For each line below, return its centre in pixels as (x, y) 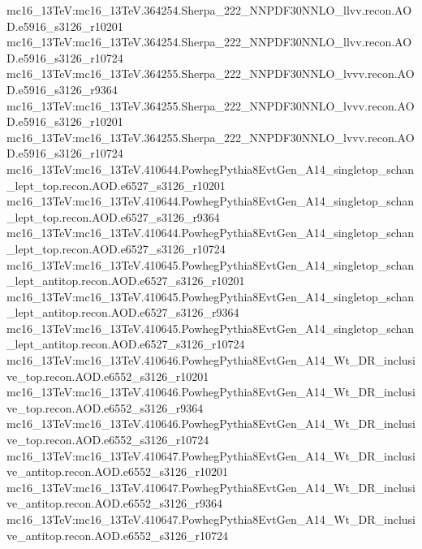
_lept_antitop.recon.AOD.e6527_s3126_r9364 (123, 312)
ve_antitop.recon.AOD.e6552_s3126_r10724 (117, 535)
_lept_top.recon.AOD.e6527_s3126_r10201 (116, 185)
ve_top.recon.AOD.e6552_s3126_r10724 (108, 440)
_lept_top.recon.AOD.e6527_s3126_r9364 (113, 216)
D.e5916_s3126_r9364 (62, 89)
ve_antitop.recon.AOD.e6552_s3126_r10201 (117, 471)
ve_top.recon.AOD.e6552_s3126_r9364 (105, 407)
